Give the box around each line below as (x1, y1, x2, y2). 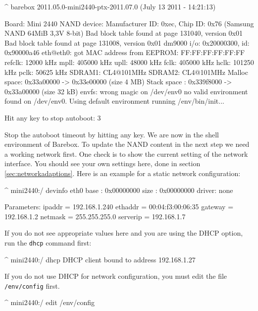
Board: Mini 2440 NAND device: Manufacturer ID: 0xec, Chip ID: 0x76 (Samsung (4, 18, 254, 28)
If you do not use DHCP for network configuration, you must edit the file (4, 271, 227, 281)
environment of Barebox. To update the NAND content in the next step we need (4, 139, 250, 149)
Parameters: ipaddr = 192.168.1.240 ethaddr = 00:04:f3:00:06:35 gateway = (4, 201, 234, 212)
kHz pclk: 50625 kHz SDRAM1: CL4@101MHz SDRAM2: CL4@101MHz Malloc (4, 66, 248, 77)
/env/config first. (4, 280, 60, 291)
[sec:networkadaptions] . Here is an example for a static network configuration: (4, 168, 241, 178)
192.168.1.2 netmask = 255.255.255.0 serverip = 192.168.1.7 (4, 211, 186, 221)
